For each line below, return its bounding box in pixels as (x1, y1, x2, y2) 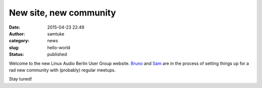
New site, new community (9, 7, 116, 18)
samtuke (47, 31, 65, 36)
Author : (9, 31, 25, 36)
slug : (9, 44, 19, 51)
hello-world (47, 44, 70, 51)
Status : (9, 52, 24, 57)
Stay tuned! (9, 76, 32, 82)
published (47, 52, 67, 57)
